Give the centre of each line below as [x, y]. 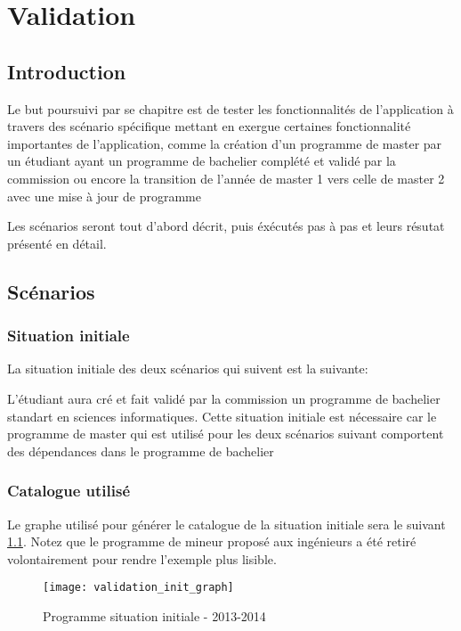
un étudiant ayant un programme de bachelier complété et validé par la [202, 161]
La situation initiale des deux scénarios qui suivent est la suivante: [188, 369]
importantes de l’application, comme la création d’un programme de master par [225, 143]
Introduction [67, 71]
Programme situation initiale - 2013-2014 [154, 615]
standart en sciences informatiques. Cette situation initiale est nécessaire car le [222, 416]
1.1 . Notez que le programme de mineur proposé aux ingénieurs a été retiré [212, 541]
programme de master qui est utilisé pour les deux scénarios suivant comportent [226, 434]
